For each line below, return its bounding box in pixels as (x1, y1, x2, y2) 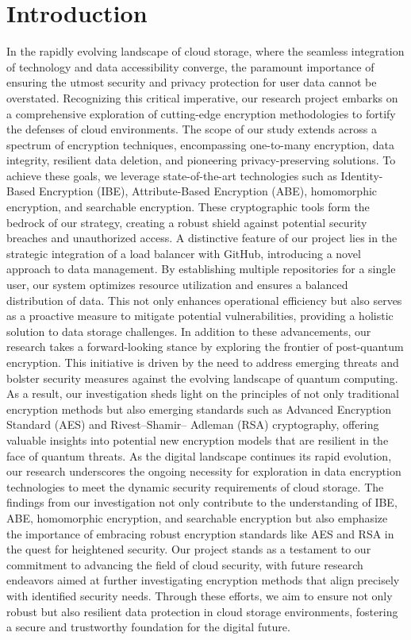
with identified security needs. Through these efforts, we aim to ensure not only (6, 587, 393, 603)
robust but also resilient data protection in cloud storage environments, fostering (6, 603, 398, 619)
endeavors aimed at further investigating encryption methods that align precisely (6, 572, 400, 588)
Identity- (340, 167, 383, 183)
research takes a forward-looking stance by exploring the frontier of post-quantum (6, 338, 404, 355)
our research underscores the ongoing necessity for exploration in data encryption (6, 463, 401, 480)
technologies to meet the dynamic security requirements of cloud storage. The (6, 478, 384, 495)
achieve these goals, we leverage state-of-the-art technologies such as (6, 167, 337, 183)
